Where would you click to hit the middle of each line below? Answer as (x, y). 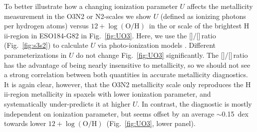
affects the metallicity (220, 6)
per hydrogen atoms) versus (46, 26)
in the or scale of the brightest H (199, 26)
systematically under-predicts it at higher (67, 103)
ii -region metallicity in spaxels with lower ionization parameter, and (108, 94)
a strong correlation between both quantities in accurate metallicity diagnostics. (126, 74)
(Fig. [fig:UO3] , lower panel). (151, 123)
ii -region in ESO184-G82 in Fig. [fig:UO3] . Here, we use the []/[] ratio (110, 35)
